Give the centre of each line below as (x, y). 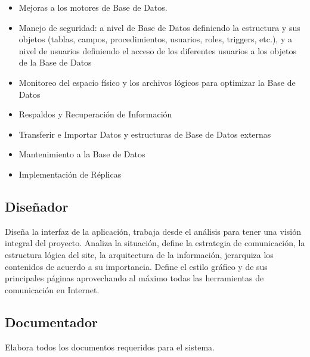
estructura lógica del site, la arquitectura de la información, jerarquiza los (139, 254)
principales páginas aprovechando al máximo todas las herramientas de (134, 278)
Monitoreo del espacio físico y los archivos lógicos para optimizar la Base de (157, 82)
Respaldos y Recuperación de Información (95, 114)
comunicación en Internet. (52, 289)
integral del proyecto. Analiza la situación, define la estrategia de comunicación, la (155, 243)
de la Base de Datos (55, 62)
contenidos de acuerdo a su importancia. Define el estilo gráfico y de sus (136, 266)
